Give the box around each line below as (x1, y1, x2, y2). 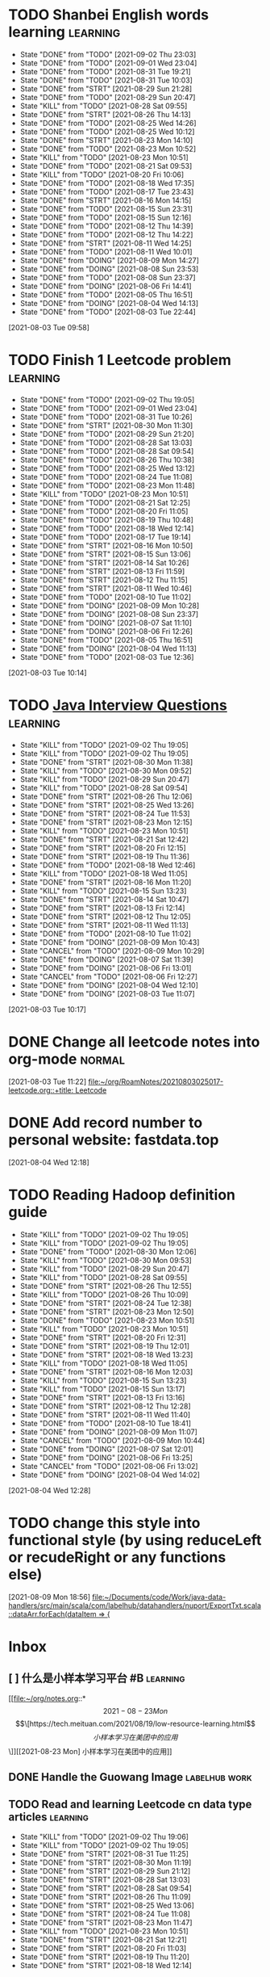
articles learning (8, 1811, 89, 1824)
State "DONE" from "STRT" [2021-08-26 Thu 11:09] (19, 1891, 191, 1901)
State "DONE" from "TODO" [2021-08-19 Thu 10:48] (19, 514, 193, 524)
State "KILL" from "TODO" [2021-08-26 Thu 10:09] (19, 1290, 189, 1299)
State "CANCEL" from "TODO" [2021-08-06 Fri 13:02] (19, 1461, 199, 1471)
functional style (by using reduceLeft (8, 1530, 262, 1549)
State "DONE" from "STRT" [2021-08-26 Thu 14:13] (19, 109, 191, 119)
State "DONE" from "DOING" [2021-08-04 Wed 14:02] (19, 1470, 200, 1480)
